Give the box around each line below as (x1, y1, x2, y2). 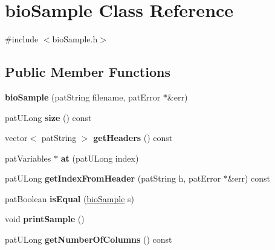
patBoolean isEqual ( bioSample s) (5, 192, 134, 205)
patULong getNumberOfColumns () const (5, 233, 172, 246)
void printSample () (5, 212, 85, 225)
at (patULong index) (60, 151, 139, 164)
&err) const (227, 172, 270, 185)
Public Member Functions (5, 62, 170, 81)
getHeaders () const (93, 131, 173, 144)
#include (5, 33, 39, 45)
